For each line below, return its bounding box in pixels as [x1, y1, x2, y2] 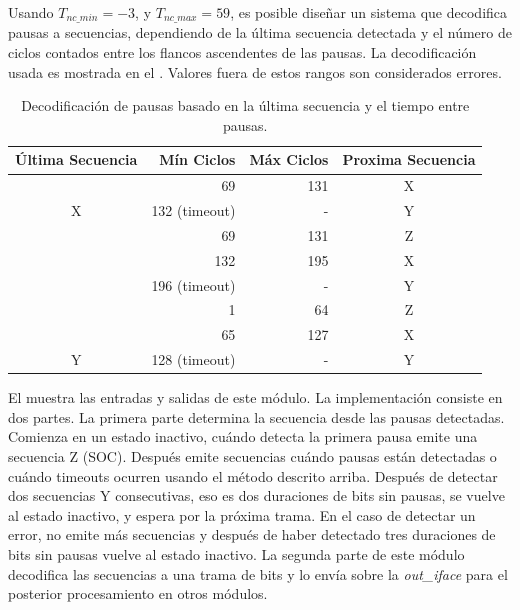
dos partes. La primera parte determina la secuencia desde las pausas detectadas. [8, 406, 505, 427]
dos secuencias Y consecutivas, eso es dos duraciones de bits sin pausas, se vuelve [8, 485, 505, 506]
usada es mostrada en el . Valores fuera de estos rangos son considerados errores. [8, 61, 502, 82]
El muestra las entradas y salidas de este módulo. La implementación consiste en [8, 387, 503, 408]
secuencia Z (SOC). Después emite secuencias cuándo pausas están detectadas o [8, 446, 497, 467]
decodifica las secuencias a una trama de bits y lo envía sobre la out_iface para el [8, 563, 508, 584]
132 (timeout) [151, 200, 236, 221]
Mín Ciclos [159, 149, 236, 170]
